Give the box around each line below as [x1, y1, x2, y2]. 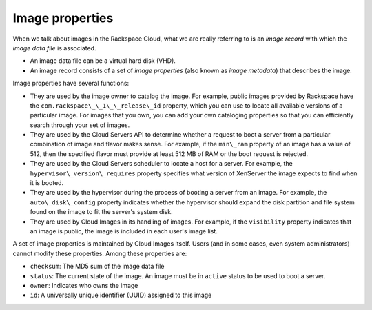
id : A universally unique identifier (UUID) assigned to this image [30, 291, 212, 300]
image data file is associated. [12, 43, 96, 52]
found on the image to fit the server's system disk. [30, 208, 173, 216]
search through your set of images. [30, 121, 130, 129]
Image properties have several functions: [12, 79, 130, 88]
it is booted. [30, 179, 64, 187]
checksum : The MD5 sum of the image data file [30, 262, 165, 271]
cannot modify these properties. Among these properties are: [12, 249, 187, 258]
